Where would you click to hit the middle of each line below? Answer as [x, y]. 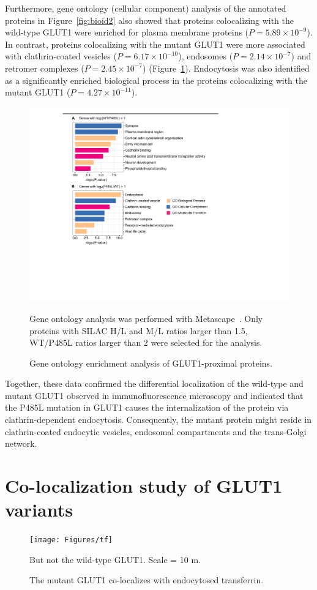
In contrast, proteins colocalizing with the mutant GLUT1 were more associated [155, 44]
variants [39, 510]
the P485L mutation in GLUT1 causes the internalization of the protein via [147, 407]
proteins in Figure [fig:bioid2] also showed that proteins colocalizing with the [150, 20]
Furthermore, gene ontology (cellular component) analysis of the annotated [146, 8]
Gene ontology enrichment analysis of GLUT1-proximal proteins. [151, 363]
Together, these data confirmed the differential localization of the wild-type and [154, 383]
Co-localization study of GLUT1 [144, 486]
